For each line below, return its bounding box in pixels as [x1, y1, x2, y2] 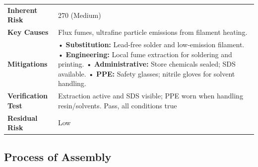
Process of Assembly [4, 149, 112, 164]
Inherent [7, 4, 38, 15]
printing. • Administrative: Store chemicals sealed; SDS [58, 59, 236, 69]
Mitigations [7, 59, 48, 69]
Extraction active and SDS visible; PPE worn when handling [58, 90, 243, 101]
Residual [7, 112, 38, 123]
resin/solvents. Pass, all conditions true [58, 100, 177, 110]
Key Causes [7, 27, 49, 37]
